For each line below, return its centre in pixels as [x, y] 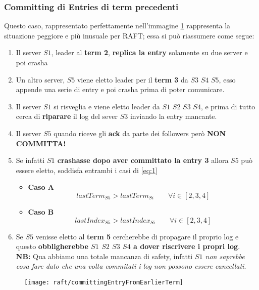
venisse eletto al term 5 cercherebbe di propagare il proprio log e [137, 236]
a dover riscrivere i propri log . [187, 246]
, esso [227, 79]
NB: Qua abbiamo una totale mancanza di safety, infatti [104, 256]
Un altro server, [40, 79]
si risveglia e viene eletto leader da [107, 106]
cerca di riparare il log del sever [67, 116]
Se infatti [30, 160]
